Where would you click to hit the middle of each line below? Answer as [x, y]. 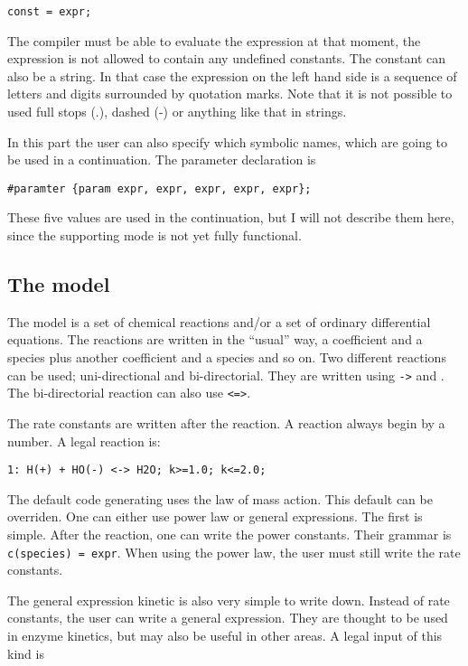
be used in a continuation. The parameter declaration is [162, 159]
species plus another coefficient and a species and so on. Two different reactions [227, 357]
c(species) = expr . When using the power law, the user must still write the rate [234, 552]
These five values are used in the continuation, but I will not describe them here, [231, 217]
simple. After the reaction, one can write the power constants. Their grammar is [229, 534]
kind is [26, 653]
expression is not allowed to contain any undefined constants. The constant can [227, 58]
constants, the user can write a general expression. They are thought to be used [228, 618]
